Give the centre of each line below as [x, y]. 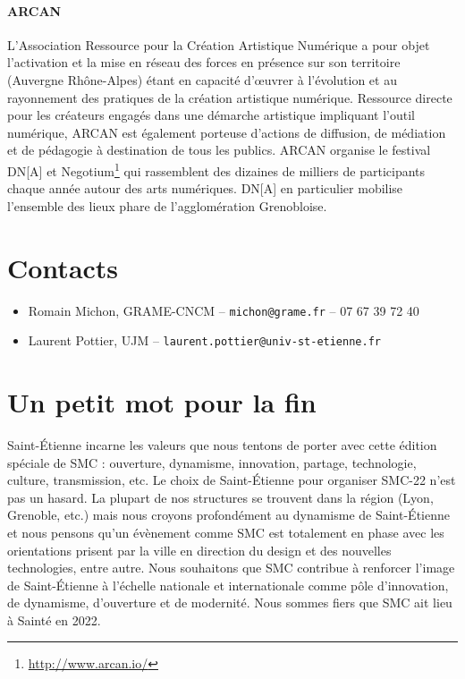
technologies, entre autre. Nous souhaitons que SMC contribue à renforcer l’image [231, 568]
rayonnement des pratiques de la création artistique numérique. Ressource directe [230, 97]
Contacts [63, 267]
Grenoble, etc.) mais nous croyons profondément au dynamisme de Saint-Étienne [228, 515]
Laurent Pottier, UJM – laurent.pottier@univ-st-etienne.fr [204, 340]
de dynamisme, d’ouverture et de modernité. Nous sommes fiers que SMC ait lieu [230, 603]
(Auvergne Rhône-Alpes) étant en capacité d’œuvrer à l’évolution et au [202, 79]
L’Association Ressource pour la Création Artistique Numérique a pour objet [219, 44]
